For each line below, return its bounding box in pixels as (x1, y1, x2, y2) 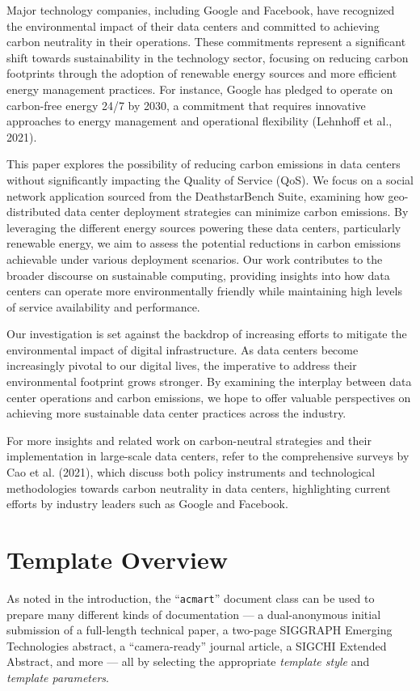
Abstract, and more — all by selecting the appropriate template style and (6, 653, 370, 670)
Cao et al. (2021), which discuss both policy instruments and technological (6, 464, 376, 481)
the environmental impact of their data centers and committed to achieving (6, 17, 380, 34)
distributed (6, 203, 61, 220)
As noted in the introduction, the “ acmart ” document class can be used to (6, 589, 375, 606)
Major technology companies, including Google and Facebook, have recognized (6, 2, 395, 18)
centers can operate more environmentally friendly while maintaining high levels (6, 282, 402, 299)
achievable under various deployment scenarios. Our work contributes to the (6, 250, 383, 267)
